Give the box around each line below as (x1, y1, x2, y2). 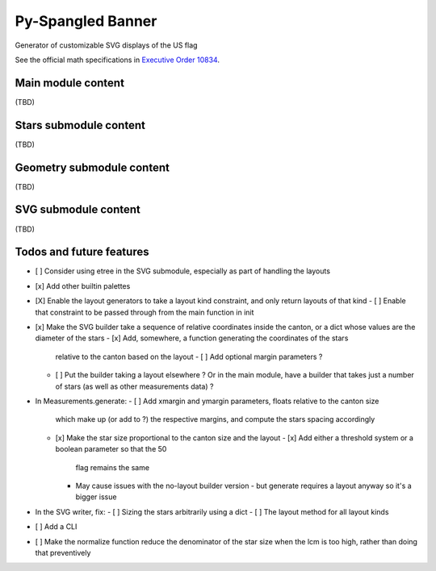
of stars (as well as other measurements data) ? (55, 381, 214, 391)
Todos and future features (15, 245, 149, 259)
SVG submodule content (15, 202, 140, 217)
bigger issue (75, 492, 117, 502)
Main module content (15, 76, 125, 90)
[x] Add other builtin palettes (35, 281, 131, 290)
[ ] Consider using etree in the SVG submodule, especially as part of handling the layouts (35, 266, 331, 276)
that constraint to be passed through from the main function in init (35, 307, 254, 317)
